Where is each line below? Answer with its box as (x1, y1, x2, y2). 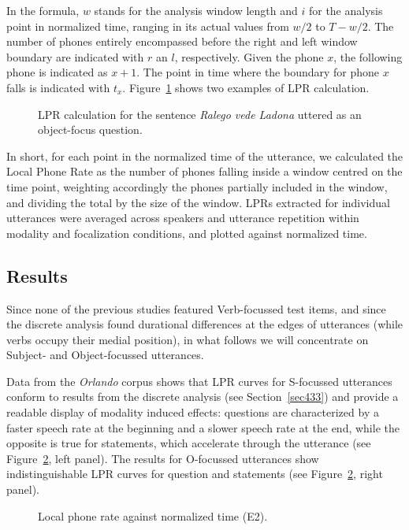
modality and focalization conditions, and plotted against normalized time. (6, 224, 367, 241)
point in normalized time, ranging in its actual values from (6, 17, 289, 34)
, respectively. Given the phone (174, 48, 324, 65)
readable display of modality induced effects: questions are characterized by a (6, 404, 379, 421)
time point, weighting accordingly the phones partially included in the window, (6, 178, 388, 195)
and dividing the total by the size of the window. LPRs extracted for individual (6, 194, 390, 210)
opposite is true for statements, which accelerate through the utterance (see (6, 435, 371, 451)
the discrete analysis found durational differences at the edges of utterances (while (6, 316, 403, 332)
